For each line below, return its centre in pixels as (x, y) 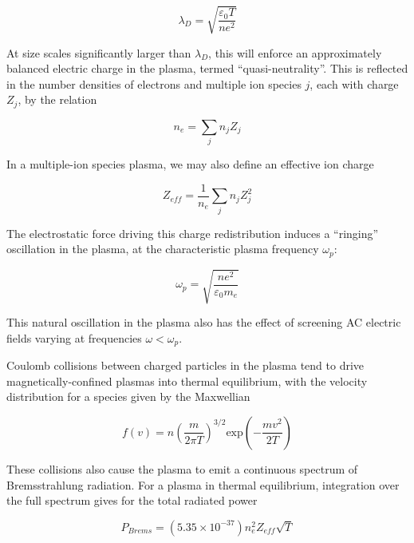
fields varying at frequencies (74, 337)
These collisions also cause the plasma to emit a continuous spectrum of (182, 468)
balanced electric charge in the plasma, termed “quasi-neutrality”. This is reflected (207, 68)
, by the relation (57, 99)
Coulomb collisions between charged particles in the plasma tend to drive (185, 365)
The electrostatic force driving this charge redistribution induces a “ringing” (193, 233)
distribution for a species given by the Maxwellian (128, 396)
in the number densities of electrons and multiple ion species (154, 83)
